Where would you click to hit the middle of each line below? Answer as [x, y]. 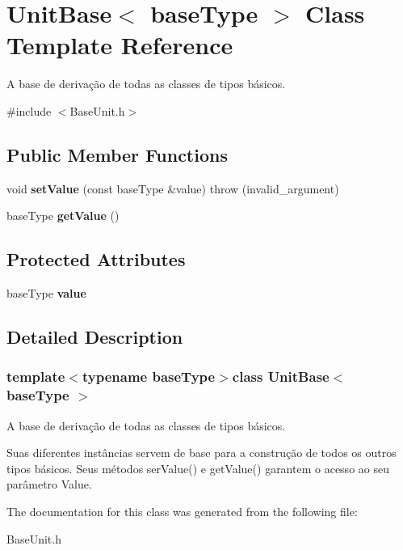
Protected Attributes [96, 259]
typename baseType [149, 377]
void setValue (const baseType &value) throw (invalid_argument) [173, 188]
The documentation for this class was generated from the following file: [182, 511]
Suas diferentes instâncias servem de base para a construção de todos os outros [201, 453]
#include [29, 110]
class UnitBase [281, 377]
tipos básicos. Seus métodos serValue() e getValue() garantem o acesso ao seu [198, 468]
